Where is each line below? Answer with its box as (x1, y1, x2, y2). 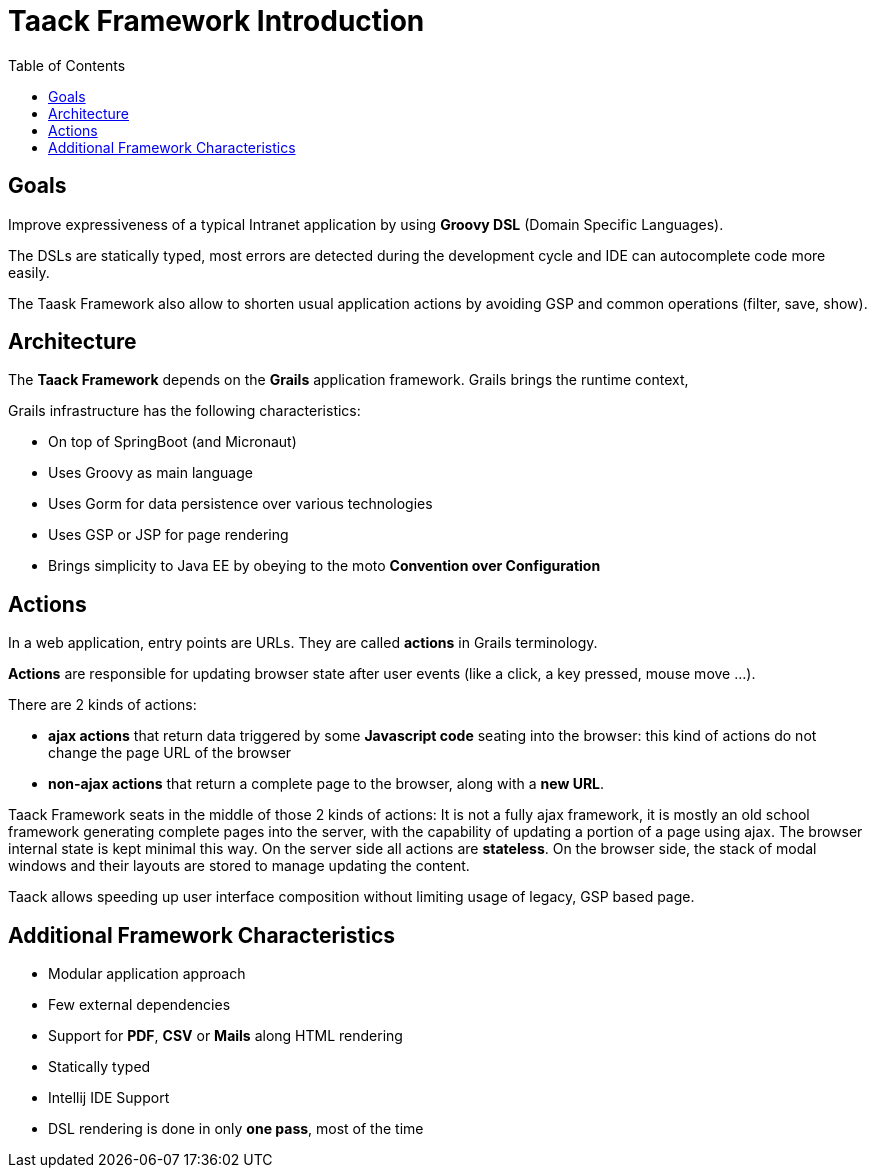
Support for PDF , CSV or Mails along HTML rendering (48, 1027, 403, 1045)
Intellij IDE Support (48, 1089, 170, 1107)
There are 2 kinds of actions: (8, 696, 197, 714)
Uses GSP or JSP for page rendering (48, 526, 289, 544)
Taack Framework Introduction (8, 4, 425, 38)
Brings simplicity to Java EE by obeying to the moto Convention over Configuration (48, 557, 601, 575)
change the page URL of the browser (48, 744, 292, 762)
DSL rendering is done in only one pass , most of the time (48, 1120, 424, 1138)
